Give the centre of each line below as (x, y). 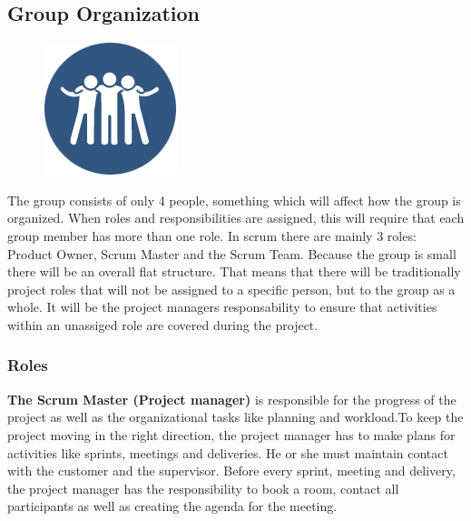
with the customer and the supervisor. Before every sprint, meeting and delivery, (231, 471)
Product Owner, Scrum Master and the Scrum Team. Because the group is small (232, 253)
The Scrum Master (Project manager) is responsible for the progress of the (232, 399)
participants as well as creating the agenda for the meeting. (172, 506)
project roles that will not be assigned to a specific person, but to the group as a (231, 289)
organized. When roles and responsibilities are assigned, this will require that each (236, 218)
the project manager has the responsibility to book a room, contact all (203, 488)
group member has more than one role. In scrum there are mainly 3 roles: (212, 235)
